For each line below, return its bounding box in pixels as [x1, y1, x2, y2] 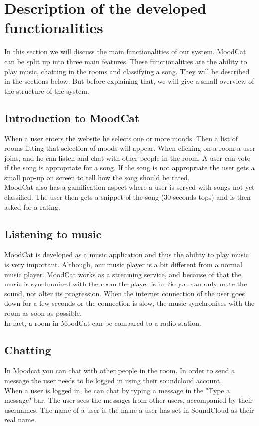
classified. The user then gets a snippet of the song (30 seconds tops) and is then [4, 192, 251, 202]
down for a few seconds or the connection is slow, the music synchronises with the [4, 298, 255, 308]
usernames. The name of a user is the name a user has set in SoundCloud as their [4, 404, 254, 415]
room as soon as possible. [4, 308, 82, 318]
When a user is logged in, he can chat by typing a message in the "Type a [4, 385, 230, 395]
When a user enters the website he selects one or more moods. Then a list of [4, 133, 238, 143]
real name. [4, 414, 36, 425]
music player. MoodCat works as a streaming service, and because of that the [4, 269, 242, 279]
